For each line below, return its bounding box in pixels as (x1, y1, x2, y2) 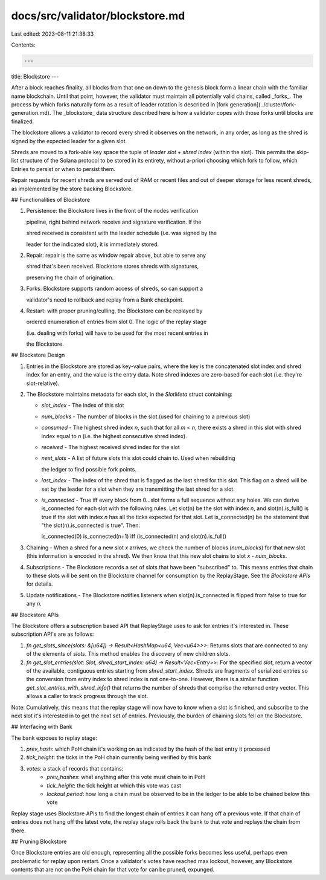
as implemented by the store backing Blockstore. (11, 185, 133, 192)
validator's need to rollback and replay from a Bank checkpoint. (26, 296, 184, 303)
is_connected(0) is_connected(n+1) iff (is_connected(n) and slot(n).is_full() (41, 532, 226, 540)
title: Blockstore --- (11, 73, 59, 80)
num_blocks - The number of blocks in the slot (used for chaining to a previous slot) (41, 413, 251, 420)
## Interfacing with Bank (11, 723, 72, 731)
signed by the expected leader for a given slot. (11, 137, 127, 144)
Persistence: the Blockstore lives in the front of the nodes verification (26, 207, 199, 215)
